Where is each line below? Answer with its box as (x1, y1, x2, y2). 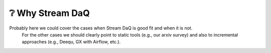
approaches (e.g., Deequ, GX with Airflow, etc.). (22, 39, 121, 45)
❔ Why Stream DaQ (9, 7, 90, 18)
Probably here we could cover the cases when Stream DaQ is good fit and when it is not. (9, 25, 193, 31)
